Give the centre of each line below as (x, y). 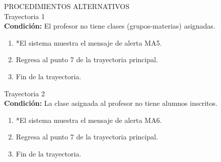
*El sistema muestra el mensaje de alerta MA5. (89, 42)
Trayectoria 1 (24, 16)
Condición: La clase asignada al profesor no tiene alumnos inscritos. (111, 103)
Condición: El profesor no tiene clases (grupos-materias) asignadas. (110, 26)
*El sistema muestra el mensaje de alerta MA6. (89, 120)
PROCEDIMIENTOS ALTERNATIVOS (67, 6)
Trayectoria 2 (24, 93)
